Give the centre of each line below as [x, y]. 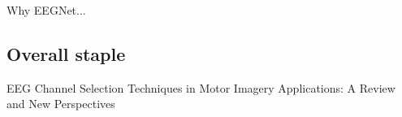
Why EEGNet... [46, 10]
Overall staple [66, 53]
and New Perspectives [61, 104]
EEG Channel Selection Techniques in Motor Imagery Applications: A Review [201, 87]
